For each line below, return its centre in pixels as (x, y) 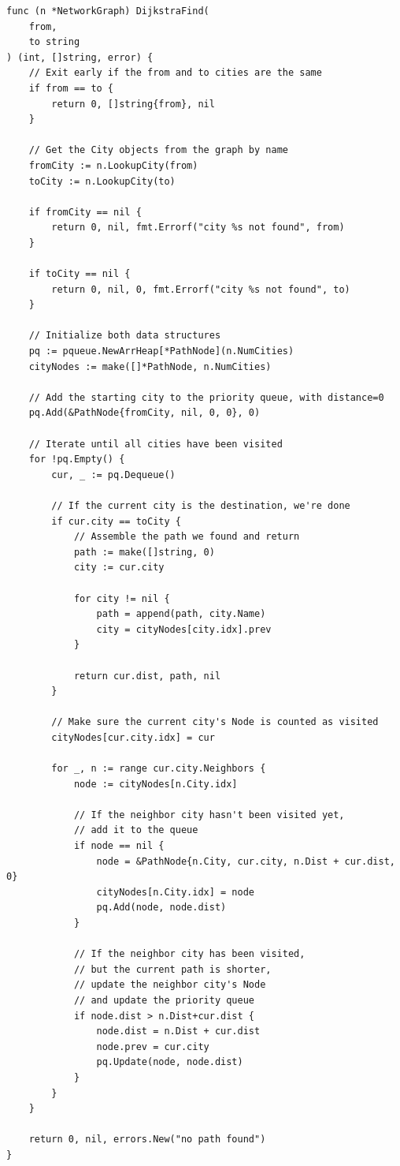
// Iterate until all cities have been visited (156, 444)
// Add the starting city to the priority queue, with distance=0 (206, 397)
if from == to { (71, 88)
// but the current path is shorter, (172, 969)
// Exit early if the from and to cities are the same (175, 73)
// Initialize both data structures (125, 336)
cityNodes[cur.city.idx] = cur (133, 737)
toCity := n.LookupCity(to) (102, 181)
